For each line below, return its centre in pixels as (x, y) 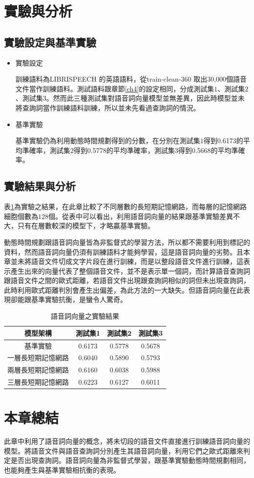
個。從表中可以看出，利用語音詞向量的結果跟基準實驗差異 (141, 216)
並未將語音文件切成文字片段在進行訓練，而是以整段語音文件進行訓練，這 (127, 261)
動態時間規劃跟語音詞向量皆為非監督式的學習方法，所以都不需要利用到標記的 (127, 242)
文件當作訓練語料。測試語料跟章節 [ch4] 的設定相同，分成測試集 (115, 88)
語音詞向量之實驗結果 (85, 316)
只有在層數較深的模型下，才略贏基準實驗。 (86, 226)
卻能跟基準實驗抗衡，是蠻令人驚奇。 (69, 299)
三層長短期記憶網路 (38, 382)
